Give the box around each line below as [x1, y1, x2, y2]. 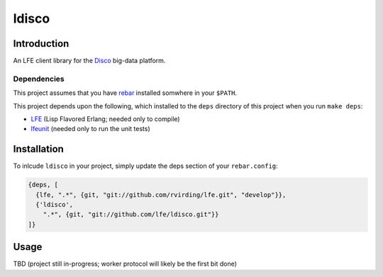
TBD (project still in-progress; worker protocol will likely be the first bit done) [13, 259, 238, 268]
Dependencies [13, 74, 65, 84]
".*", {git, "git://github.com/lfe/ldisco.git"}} [43, 210, 219, 219]
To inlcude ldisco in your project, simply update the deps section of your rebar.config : [13, 162, 278, 170]
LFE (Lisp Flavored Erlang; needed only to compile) [30, 114, 180, 123]
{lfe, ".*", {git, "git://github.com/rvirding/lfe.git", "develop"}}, [35, 191, 287, 198]
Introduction [13, 38, 70, 50]
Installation [13, 143, 64, 155]
